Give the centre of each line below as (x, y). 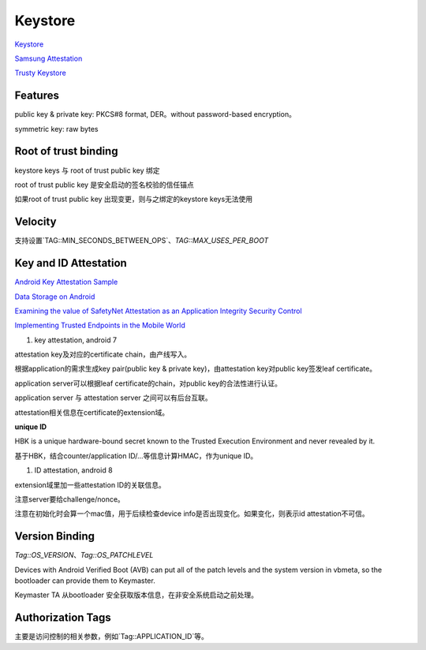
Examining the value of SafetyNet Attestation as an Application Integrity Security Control (159, 311)
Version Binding (54, 536)
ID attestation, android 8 (74, 470)
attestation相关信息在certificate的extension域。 (92, 412)
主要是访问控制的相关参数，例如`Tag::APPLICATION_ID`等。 (111, 637)
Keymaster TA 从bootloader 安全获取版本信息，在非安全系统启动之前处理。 (136, 595)
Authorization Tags (63, 618)
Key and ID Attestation (71, 263)
